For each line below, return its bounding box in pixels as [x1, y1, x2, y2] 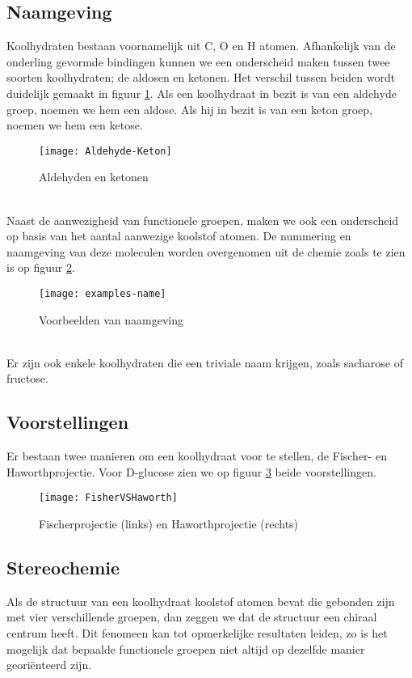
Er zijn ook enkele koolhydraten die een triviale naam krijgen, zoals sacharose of [6, 354, 404, 371]
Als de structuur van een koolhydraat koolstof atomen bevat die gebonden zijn [6, 592, 395, 609]
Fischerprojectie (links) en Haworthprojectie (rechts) [39, 515, 299, 532]
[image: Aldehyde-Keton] [39, 145, 172, 157]
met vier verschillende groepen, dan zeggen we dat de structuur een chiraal [6, 608, 377, 625]
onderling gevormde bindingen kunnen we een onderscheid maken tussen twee [6, 53, 390, 70]
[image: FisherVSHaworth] [39, 492, 178, 504]
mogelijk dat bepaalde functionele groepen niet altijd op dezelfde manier [6, 640, 365, 657]
